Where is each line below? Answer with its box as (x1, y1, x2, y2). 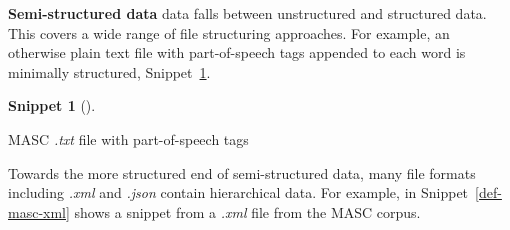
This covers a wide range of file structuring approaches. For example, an (8, 22, 450, 43)
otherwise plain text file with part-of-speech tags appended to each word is (8, 42, 466, 63)
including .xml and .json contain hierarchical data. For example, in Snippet (8, 182, 469, 203)
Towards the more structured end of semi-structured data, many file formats (8, 162, 476, 183)
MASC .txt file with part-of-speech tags (8, 128, 249, 149)
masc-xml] (8, 201, 70, 222)
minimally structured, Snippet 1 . (8, 61, 211, 82)
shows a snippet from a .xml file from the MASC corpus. (74, 201, 421, 222)
